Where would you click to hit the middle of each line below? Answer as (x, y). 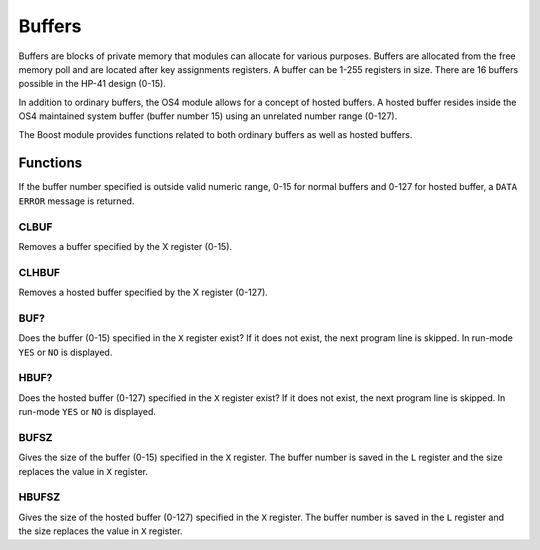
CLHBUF (39, 272)
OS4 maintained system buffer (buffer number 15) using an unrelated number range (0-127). (208, 116)
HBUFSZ (39, 497)
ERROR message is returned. (76, 201)
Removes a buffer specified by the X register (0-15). (125, 246)
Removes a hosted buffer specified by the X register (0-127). (143, 292)
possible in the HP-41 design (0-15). (92, 84)
